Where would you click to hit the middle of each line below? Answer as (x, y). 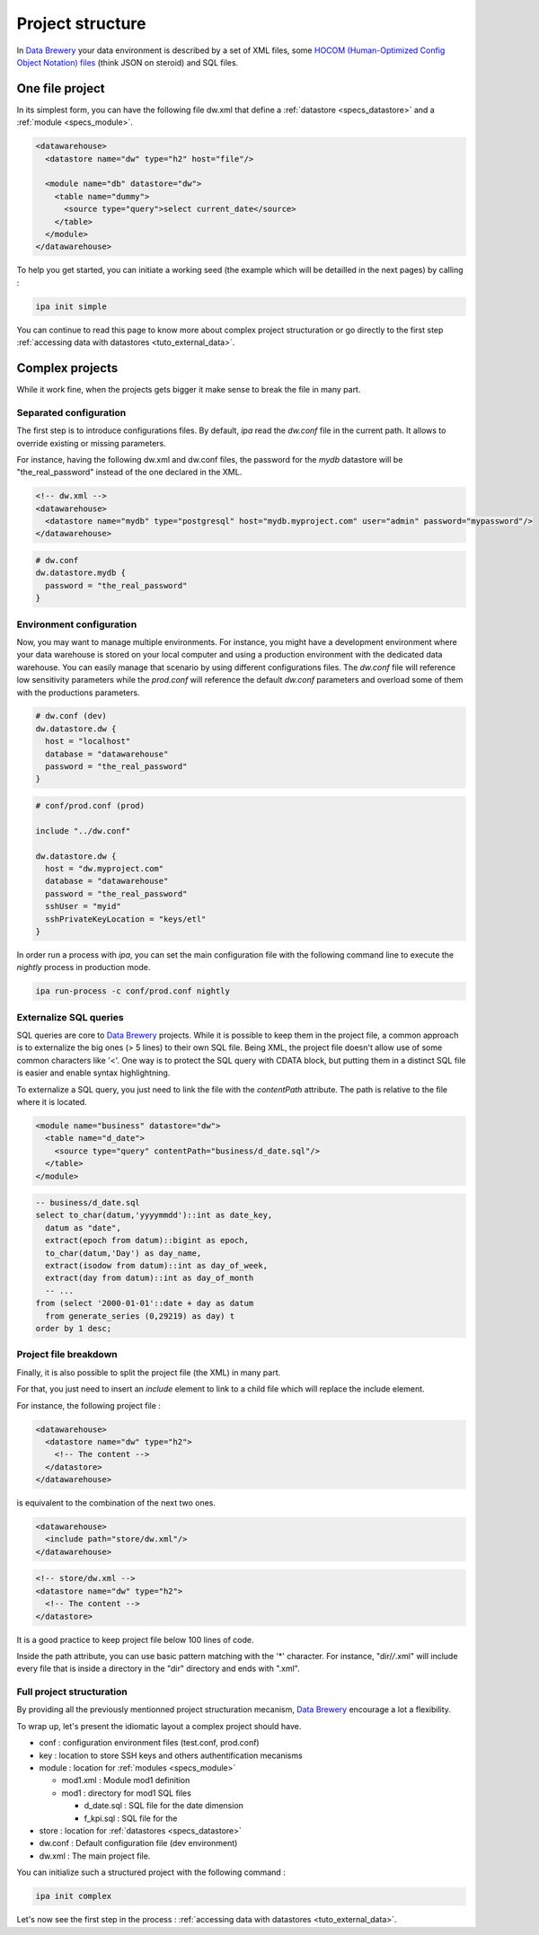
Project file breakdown (67, 1355)
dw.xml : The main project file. (95, 1856)
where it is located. (52, 1101)
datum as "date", (83, 1228)
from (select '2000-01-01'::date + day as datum (145, 1303)
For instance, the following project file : (89, 1405)
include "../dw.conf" (83, 831)
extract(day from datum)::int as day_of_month (150, 1278)
